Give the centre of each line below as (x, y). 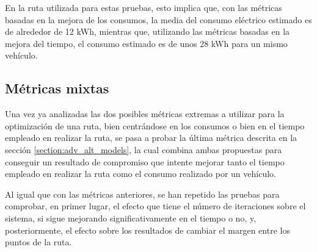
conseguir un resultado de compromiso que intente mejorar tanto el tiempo (145, 161)
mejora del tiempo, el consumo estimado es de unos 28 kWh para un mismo (146, 43)
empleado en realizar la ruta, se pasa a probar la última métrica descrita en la (151, 138)
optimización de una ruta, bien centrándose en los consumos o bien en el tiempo (155, 125)
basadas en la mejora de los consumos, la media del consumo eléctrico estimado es (158, 19)
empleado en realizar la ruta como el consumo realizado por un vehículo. (140, 174)
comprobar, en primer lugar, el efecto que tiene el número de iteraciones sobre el (155, 206)
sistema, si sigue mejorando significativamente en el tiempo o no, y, (131, 218)
